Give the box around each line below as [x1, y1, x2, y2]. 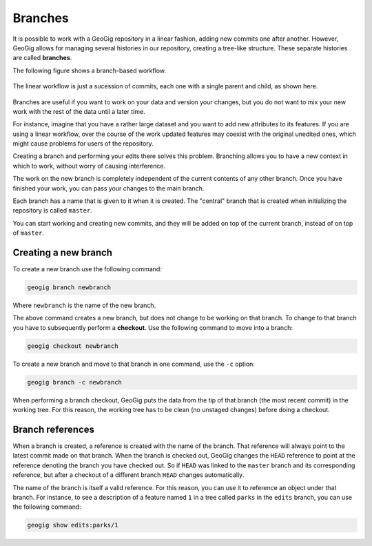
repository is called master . [12, 206, 92, 215]
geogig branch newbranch [27, 284, 112, 291]
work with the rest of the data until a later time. [12, 107, 145, 115]
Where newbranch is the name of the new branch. [12, 301, 156, 310]
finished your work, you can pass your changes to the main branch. [12, 184, 205, 193]
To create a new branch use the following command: [12, 265, 162, 273]
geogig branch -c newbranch [27, 378, 122, 386]
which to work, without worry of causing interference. [12, 162, 165, 170]
